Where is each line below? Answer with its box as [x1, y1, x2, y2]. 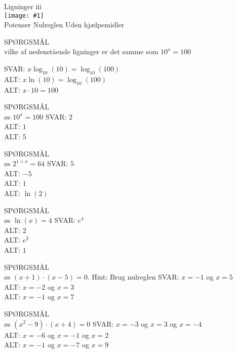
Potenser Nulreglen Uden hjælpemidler [4, 19, 125, 30]
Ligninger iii [4, 1, 42, 11]
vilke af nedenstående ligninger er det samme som [4, 46, 159, 57]
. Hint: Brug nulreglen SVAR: [87, 271, 179, 282]
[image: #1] [4, 12, 44, 19]
